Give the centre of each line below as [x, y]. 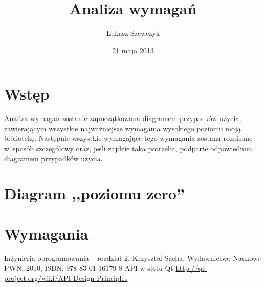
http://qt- [191, 268]
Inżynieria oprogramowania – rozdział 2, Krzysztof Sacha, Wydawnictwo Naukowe [132, 258]
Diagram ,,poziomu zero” [94, 193]
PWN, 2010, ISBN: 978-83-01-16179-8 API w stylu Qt [89, 268]
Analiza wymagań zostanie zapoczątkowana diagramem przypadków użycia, [123, 118]
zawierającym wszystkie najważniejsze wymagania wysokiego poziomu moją [123, 128]
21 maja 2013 [133, 50]
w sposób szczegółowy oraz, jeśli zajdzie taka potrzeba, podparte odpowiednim [128, 148]
